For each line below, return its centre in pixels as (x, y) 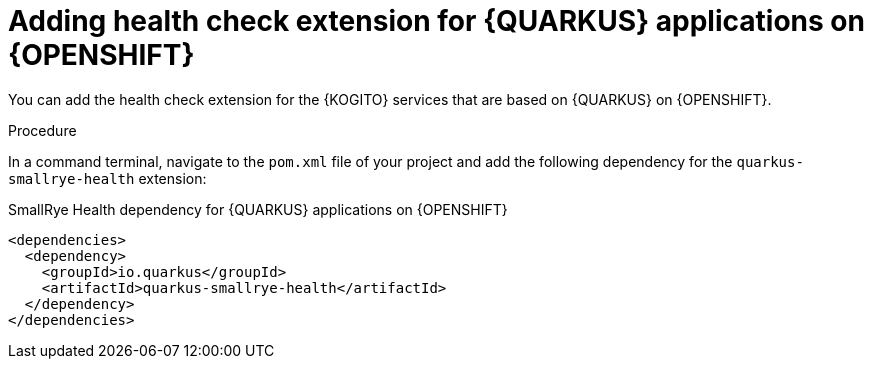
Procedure (42, 130)
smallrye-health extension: (107, 178)
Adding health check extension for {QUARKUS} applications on (436, 21)
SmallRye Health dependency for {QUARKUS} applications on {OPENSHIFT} (258, 209)
